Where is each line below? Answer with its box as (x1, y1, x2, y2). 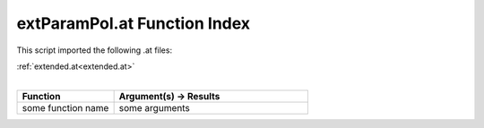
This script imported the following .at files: (16, 45, 173, 55)
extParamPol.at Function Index (16, 13, 251, 33)
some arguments (118, 101, 190, 114)
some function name (22, 101, 109, 114)
